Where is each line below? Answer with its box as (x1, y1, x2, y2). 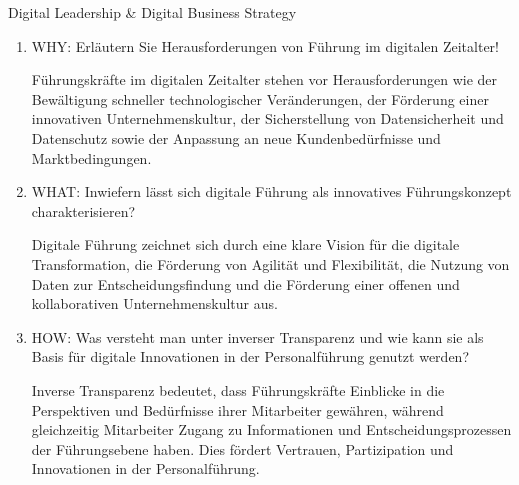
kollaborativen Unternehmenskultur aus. (31, 293, 278, 314)
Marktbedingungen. (31, 147, 152, 168)
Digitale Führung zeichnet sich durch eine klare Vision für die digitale (31, 234, 460, 255)
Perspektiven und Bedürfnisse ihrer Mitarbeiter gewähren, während (31, 399, 444, 420)
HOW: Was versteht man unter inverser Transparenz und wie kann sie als (31, 326, 484, 347)
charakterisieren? (31, 200, 136, 221)
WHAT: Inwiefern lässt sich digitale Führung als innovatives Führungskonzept (31, 181, 512, 202)
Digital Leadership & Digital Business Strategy (8, 2, 297, 22)
